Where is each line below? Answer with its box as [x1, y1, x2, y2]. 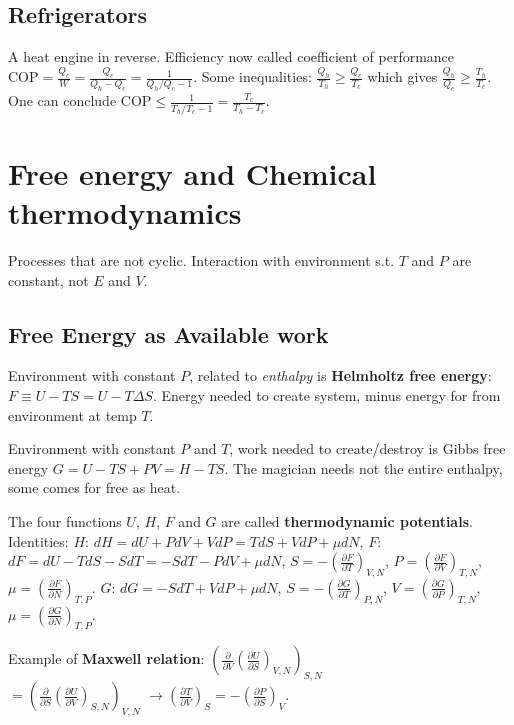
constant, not [8, 269, 89, 290]
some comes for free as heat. [8, 477, 181, 498]
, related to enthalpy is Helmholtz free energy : [189, 365, 492, 386]
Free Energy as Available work [8, 318, 329, 349]
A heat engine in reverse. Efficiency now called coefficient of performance [8, 46, 455, 67]
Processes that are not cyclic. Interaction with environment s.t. [8, 249, 395, 270]
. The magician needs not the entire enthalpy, [224, 457, 503, 478]
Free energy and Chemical [8, 152, 377, 193]
